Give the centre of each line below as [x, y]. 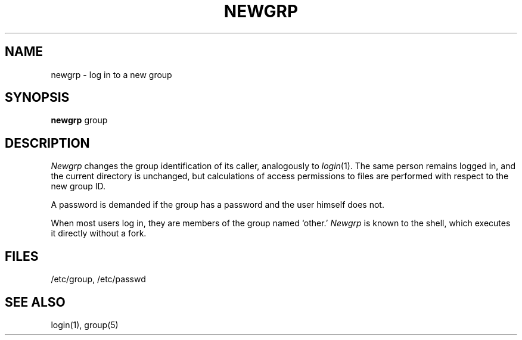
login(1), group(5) [85, 325]
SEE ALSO [35, 302]
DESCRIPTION [47, 143]
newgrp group [79, 120]
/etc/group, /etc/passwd [98, 279]
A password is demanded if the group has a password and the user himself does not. [218, 205]
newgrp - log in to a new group [111, 74]
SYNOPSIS [37, 98]
